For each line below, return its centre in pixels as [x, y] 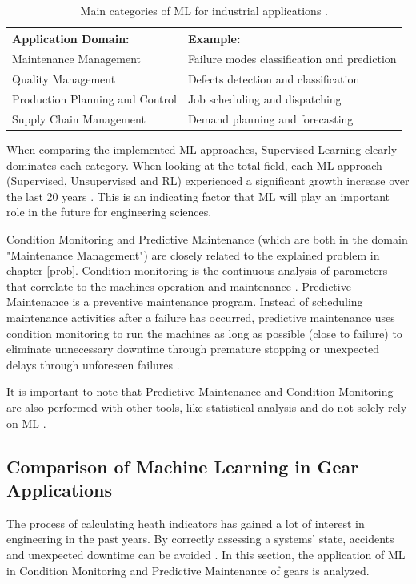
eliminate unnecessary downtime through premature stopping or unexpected [193, 349]
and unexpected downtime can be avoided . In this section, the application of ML [206, 554]
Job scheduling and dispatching [264, 99]
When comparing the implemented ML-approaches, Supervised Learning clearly [202, 149]
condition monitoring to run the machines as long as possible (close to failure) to [204, 333]
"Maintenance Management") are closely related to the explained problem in [193, 254]
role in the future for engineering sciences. [109, 212]
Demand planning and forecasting [270, 118]
